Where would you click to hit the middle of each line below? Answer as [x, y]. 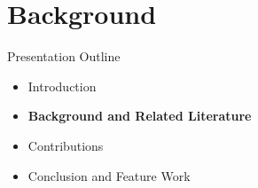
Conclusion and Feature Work [109, 175]
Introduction [62, 86]
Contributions [66, 145]
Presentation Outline [64, 56]
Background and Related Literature [140, 116]
